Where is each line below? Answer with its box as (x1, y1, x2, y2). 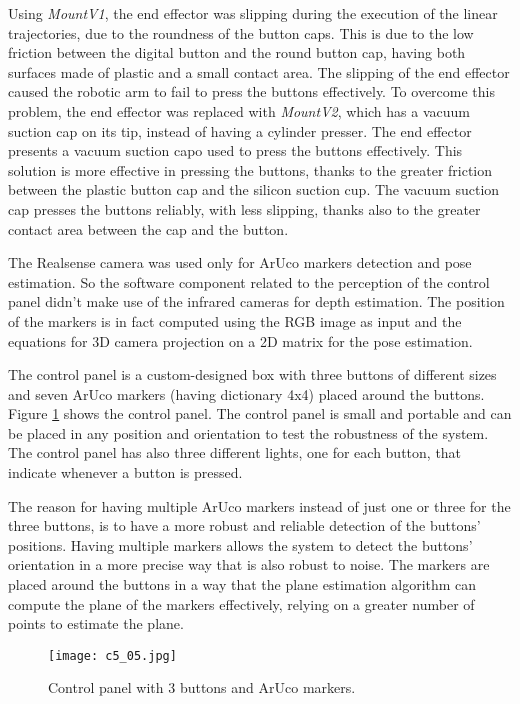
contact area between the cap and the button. (8, 218, 289, 239)
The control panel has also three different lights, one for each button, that (8, 442, 462, 463)
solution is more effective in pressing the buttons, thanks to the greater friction (8, 159, 493, 180)
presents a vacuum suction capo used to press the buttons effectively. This (8, 140, 463, 161)
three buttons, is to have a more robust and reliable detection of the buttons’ (8, 515, 481, 536)
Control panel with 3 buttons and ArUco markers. (48, 677, 356, 698)
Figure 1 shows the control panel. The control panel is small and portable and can (8, 403, 512, 424)
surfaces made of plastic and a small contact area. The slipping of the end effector (8, 61, 510, 82)
